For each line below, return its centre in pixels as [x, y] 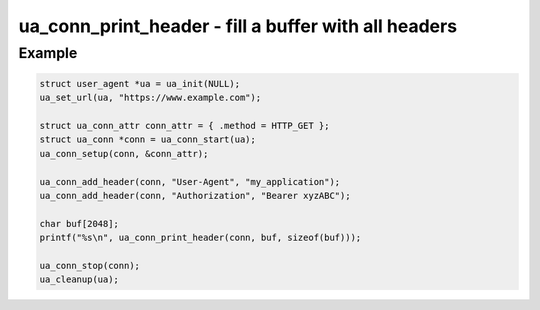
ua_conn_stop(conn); [89, 265]
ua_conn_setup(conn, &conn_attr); [124, 153]
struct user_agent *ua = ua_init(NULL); [139, 83]
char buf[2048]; [79, 223]
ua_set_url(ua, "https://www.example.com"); [150, 98]
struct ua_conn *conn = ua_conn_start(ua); [148, 139]
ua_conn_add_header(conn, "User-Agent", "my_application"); [190, 181]
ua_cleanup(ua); [79, 279]
